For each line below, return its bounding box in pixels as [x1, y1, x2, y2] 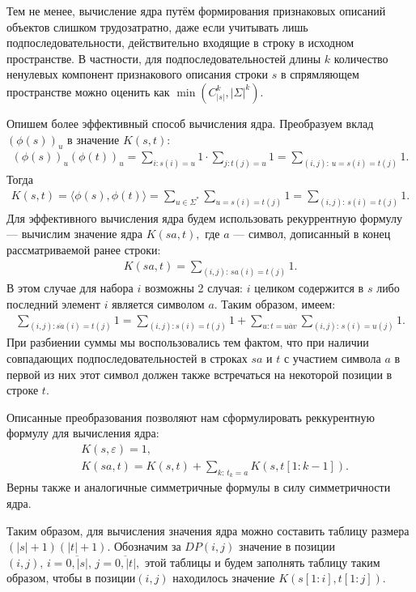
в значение [66, 130, 120, 147]
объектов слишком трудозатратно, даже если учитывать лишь [6, 18, 308, 35]
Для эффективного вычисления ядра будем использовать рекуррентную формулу [6, 209, 402, 226]
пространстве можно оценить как [6, 83, 170, 100]
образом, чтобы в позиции [6, 569, 136, 586]
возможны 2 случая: [144, 279, 243, 296]
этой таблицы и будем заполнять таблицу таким [144, 553, 380, 570]
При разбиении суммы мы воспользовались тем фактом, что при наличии [6, 334, 369, 351]
